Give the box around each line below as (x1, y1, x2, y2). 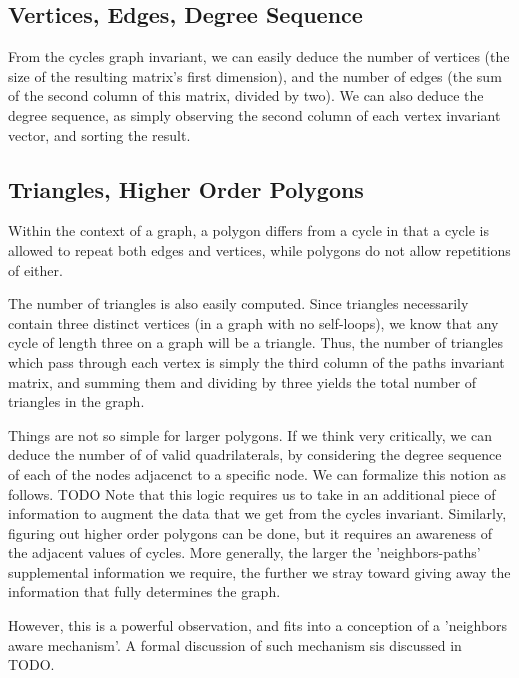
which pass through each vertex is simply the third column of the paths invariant (8, 351, 505, 372)
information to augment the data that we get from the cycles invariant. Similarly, (8, 503, 507, 524)
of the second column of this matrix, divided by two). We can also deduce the (8, 85, 484, 106)
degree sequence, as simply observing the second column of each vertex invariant (8, 104, 501, 125)
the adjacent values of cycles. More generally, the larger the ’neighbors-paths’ (8, 542, 481, 563)
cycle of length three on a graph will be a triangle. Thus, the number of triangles (8, 332, 504, 353)
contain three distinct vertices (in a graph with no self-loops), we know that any (8, 312, 499, 333)
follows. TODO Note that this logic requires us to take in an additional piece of (8, 483, 496, 504)
